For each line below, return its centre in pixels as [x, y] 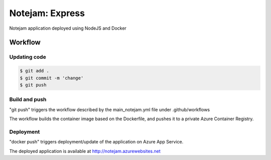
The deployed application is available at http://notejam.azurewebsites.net [85, 151]
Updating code [28, 57]
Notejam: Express [47, 13]
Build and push [28, 100]
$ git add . [35, 71]
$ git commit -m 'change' [52, 78]
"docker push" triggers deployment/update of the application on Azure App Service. [96, 142]
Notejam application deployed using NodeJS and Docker [68, 28]
